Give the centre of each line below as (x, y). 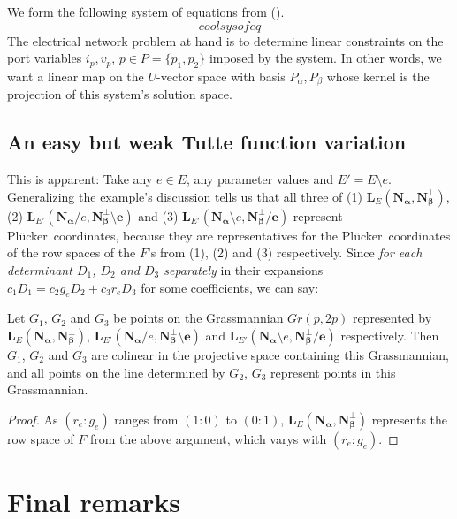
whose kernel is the (378, 76)
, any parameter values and (260, 179)
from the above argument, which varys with (208, 438)
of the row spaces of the (72, 252)
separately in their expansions (244, 270)
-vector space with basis (221, 76)
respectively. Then (390, 335)
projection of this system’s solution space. (120, 94)
